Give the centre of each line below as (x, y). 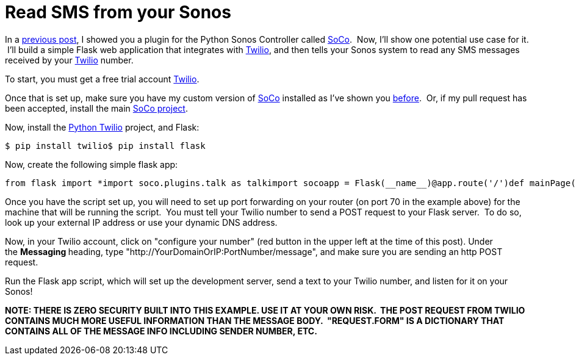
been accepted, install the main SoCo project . (96, 108)
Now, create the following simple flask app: (92, 164)
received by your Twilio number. (69, 60)
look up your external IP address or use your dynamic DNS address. (141, 222)
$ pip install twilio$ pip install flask (105, 146)
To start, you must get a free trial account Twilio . (102, 79)
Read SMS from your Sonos (118, 12)
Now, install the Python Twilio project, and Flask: (102, 127)
